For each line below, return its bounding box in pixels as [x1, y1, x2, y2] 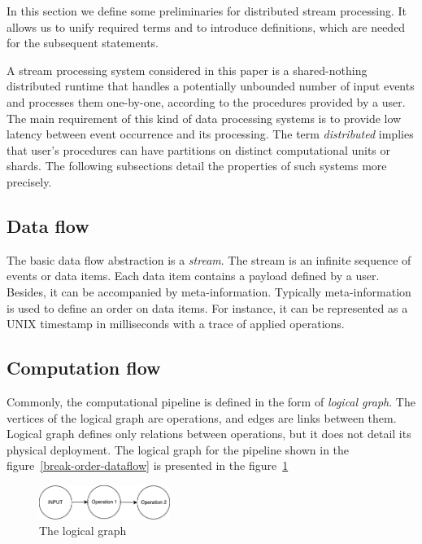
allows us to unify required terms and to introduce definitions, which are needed [7, 18, 406, 35]
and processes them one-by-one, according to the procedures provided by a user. [7, 93, 406, 110]
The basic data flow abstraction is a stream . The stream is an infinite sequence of [7, 251, 411, 268]
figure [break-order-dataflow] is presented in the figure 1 [7, 457, 289, 474]
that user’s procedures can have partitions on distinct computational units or [7, 141, 391, 158]
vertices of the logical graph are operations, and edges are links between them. [7, 409, 397, 426]
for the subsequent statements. [7, 34, 159, 51]
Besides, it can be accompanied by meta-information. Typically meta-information [7, 283, 411, 300]
